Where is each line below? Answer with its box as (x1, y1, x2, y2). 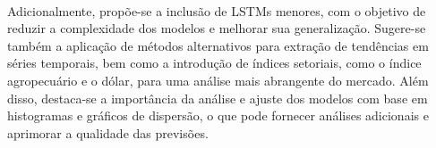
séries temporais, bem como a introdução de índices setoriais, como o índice (7, 53, 422, 72)
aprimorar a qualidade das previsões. (7, 123, 209, 142)
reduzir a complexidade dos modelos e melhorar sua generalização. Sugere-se (7, 19, 426, 37)
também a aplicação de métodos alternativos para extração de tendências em (7, 36, 429, 54)
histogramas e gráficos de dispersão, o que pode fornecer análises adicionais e (7, 106, 429, 125)
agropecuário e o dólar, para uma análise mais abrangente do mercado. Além (7, 70, 429, 89)
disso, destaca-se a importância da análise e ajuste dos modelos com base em (7, 88, 428, 107)
